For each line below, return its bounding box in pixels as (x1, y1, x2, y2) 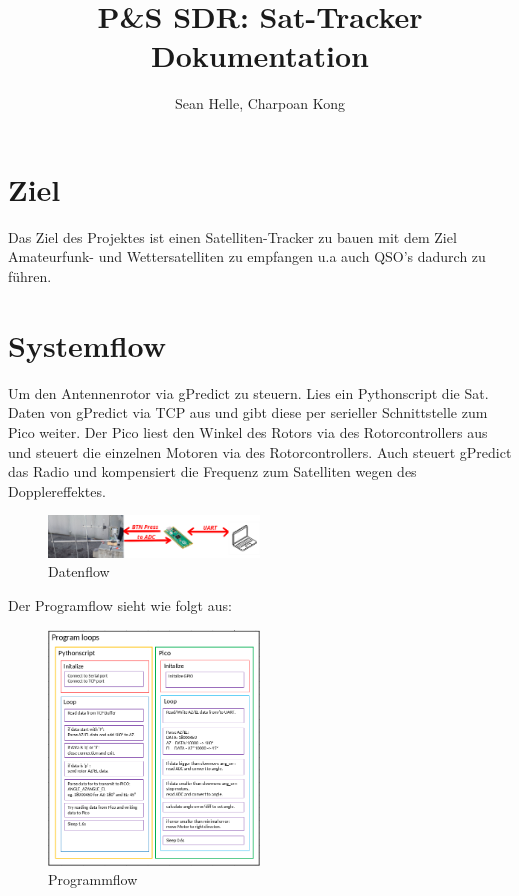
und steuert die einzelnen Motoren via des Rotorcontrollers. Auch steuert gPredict (8, 441, 512, 462)
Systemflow (8, 324, 167, 365)
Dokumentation (151, 35, 369, 76)
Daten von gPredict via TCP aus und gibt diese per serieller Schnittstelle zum (8, 402, 488, 423)
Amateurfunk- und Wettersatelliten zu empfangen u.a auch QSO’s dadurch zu (8, 246, 486, 267)
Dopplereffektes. (8, 480, 106, 501)
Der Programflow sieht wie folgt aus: (8, 594, 232, 615)
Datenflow (48, 561, 110, 582)
